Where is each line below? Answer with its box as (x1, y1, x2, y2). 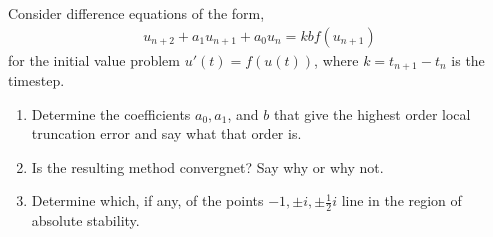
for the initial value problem (8, 49, 180, 70)
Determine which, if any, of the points (31, 190, 264, 211)
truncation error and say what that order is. (31, 123, 302, 144)
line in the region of (341, 190, 462, 211)
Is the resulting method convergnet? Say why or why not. (31, 156, 384, 177)
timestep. (8, 70, 65, 91)
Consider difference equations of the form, (8, 3, 265, 23)
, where (314, 49, 359, 70)
